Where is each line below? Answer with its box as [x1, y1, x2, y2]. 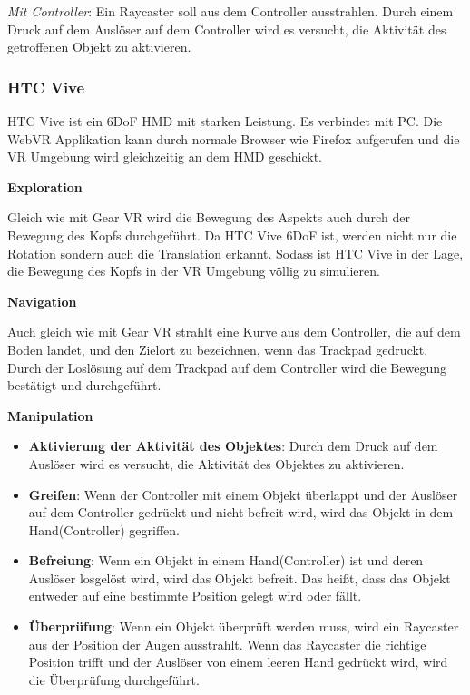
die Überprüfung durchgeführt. [28, 670, 200, 689]
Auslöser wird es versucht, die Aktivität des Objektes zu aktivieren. [28, 454, 405, 473]
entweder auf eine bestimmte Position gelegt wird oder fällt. [28, 586, 362, 605]
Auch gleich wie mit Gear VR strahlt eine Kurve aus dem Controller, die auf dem [7, 322, 461, 341]
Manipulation [7, 406, 93, 425]
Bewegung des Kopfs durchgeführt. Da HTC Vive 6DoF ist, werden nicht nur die [7, 225, 457, 244]
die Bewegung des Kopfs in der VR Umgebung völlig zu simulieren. [7, 261, 380, 280]
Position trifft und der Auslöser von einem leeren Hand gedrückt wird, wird [28, 652, 448, 671]
